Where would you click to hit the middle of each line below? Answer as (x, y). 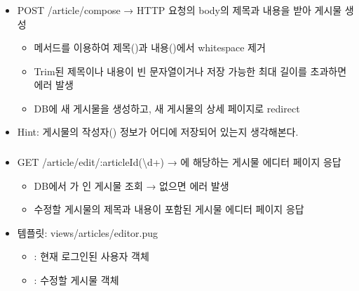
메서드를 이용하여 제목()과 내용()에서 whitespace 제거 (150, 47)
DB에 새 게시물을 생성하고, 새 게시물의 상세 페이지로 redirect (167, 108)
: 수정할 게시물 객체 (76, 279)
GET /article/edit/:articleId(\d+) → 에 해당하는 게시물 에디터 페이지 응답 (179, 162)
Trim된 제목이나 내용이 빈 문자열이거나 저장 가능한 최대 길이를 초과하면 (190, 71)
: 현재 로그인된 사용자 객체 (92, 256)
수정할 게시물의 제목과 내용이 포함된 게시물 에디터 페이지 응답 (169, 209)
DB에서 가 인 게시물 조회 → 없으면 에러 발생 (131, 185)
